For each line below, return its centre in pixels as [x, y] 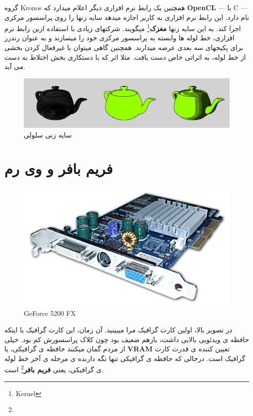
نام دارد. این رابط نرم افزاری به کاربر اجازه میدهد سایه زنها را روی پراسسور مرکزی [127, 17]
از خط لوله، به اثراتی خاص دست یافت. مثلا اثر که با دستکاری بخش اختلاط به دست [125, 57]
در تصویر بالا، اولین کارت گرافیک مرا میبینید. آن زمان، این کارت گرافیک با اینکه [118, 330]
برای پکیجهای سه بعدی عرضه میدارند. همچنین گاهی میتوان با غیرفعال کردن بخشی [124, 47]
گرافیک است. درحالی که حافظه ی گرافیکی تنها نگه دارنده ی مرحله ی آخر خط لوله [125, 358]
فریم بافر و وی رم [59, 168]
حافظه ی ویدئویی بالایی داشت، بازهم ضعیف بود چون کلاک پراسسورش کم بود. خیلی [127, 339]
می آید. [15, 66]
